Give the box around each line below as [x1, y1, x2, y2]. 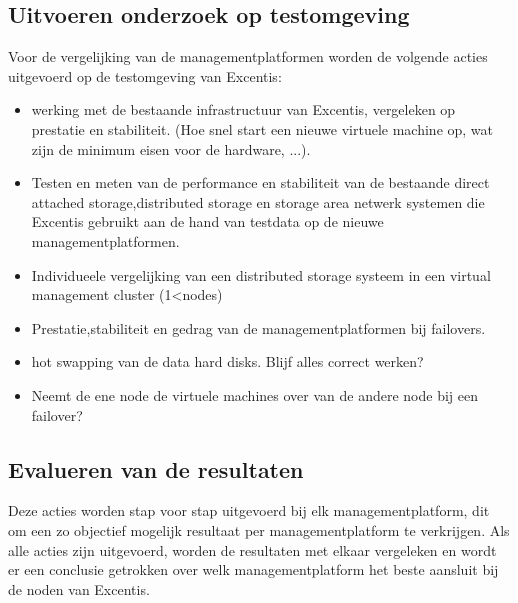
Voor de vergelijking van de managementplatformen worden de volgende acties [8, 46, 488, 67]
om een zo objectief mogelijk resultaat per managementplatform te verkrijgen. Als [8, 519, 510, 540]
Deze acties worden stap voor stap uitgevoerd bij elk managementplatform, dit [8, 500, 490, 521]
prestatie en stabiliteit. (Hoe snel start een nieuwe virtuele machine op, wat [31, 118, 494, 139]
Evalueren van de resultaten [8, 453, 304, 484]
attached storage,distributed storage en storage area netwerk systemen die [31, 191, 485, 212]
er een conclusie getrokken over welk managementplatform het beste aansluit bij [8, 559, 499, 580]
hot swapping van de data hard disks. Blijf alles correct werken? [31, 351, 424, 372]
